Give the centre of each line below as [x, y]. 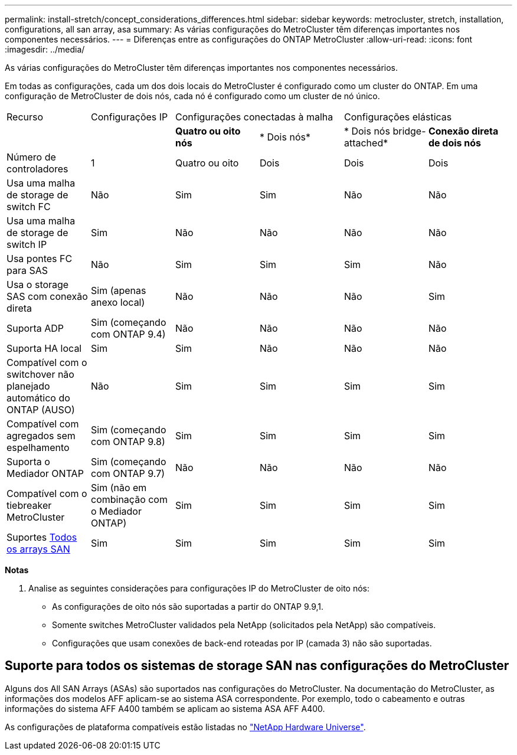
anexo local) [118, 302]
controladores [37, 169]
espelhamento [38, 447]
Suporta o [28, 462]
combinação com [129, 499]
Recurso [25, 117]
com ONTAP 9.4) [128, 334]
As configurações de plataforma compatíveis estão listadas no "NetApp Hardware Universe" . [185, 727]
